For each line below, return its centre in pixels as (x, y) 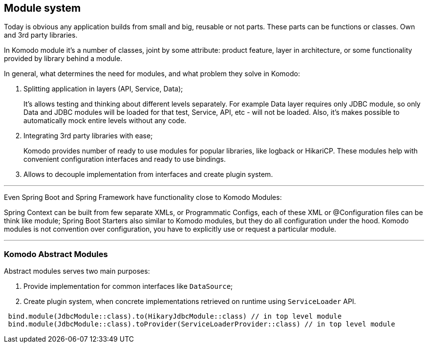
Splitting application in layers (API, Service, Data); (103, 89)
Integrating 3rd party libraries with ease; (88, 136)
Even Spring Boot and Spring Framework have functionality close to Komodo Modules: (143, 197)
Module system (43, 8)
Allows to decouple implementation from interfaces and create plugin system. (148, 174)
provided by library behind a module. (63, 59)
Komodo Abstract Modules (56, 254)
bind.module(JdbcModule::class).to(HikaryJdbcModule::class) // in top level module (175, 316)
